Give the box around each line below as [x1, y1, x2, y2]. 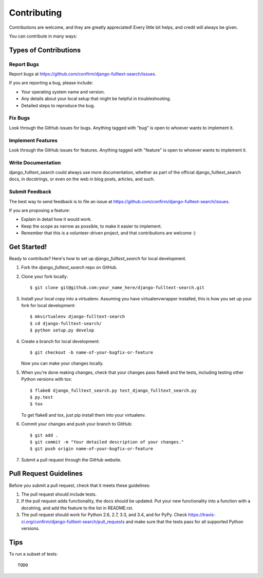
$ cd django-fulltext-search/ [30, 321, 102, 326]
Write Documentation [9, 159, 61, 166]
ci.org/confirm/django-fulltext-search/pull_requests [21, 519, 125, 524]
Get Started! [9, 243, 47, 251]
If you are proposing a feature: [9, 208, 70, 213]
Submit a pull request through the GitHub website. [21, 457, 122, 462]
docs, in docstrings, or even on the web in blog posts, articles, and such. [9, 176, 155, 182]
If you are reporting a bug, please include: [9, 80, 94, 86]
